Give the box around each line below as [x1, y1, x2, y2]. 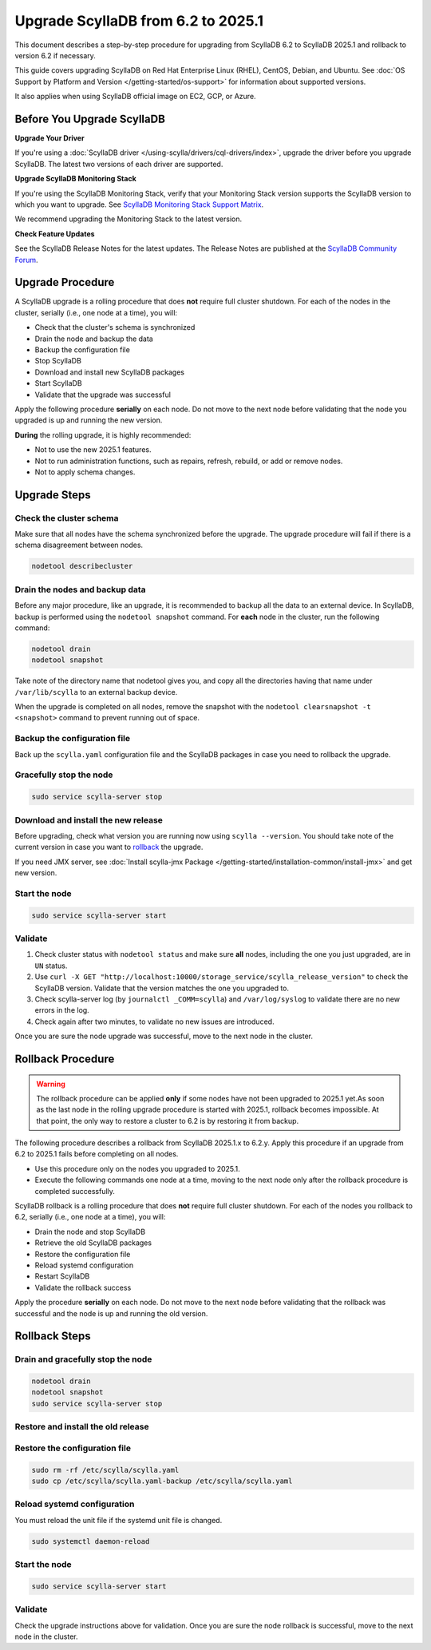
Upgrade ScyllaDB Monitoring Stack [14, 174, 137, 184]
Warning [36, 1079, 65, 1089]
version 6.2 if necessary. [14, 50, 96, 60]
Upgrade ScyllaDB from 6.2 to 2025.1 [14, 12, 263, 30]
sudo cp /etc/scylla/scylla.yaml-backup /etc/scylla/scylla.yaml [31, 1476, 293, 1485]
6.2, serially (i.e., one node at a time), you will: [14, 1212, 166, 1222]
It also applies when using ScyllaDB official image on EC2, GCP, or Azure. [14, 92, 256, 101]
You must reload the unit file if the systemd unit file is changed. [14, 1515, 223, 1525]
